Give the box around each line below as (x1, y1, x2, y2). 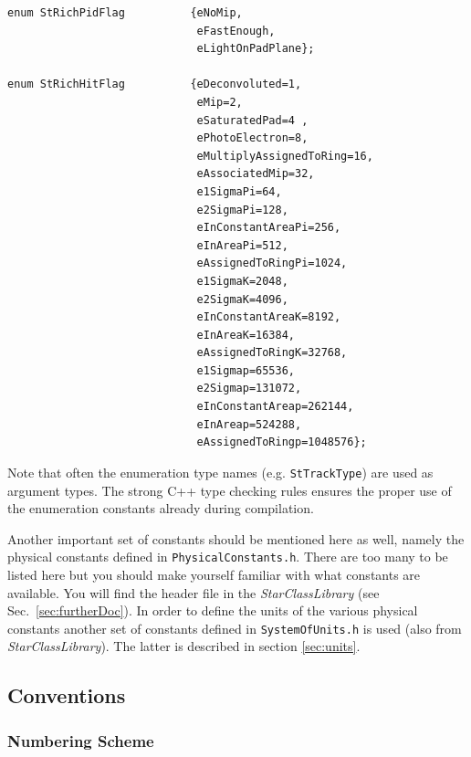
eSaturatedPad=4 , (196, 113, 309, 127)
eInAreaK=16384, (196, 328, 295, 342)
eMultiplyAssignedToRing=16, (196, 149, 373, 163)
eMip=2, (196, 95, 243, 109)
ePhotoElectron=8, (196, 131, 309, 145)
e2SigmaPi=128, (196, 203, 288, 216)
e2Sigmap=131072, (196, 382, 302, 395)
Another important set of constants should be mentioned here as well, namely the (7, 529, 465, 548)
